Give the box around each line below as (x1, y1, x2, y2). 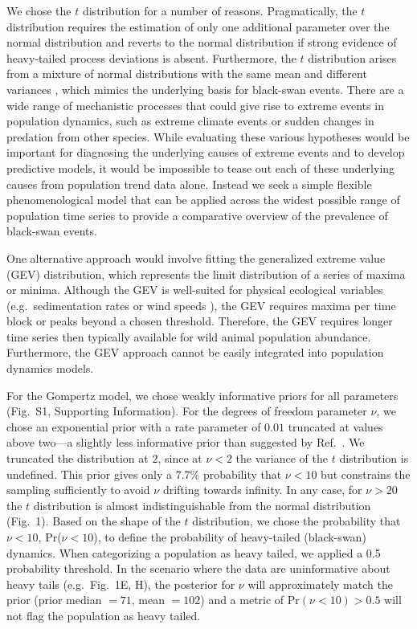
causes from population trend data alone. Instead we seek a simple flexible (6, 175, 372, 192)
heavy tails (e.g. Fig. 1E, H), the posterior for (6, 575, 235, 592)
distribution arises (308, 49, 397, 66)
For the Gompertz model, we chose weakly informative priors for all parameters (6, 386, 399, 403)
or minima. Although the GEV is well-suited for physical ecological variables (6, 281, 383, 298)
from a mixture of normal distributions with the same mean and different (6, 65, 367, 82)
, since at (157, 450, 202, 467)
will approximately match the (247, 575, 393, 592)
